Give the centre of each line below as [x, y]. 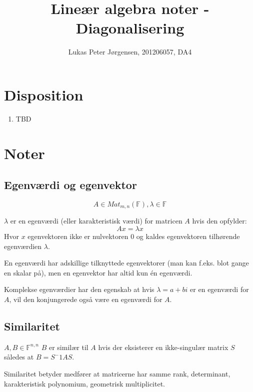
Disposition [44, 94]
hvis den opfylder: [219, 221]
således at [19, 357]
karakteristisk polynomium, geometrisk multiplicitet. [84, 383]
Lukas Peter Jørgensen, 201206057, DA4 [130, 52]
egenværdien [23, 246]
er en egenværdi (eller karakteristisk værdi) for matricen [96, 221]
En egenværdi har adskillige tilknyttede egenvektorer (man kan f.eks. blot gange [126, 263]
